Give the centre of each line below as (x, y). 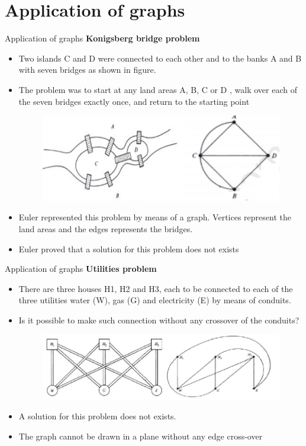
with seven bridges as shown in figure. (87, 70)
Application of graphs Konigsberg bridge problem (102, 38)
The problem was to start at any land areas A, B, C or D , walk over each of (158, 89)
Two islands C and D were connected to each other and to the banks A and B (160, 58)
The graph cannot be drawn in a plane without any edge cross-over (141, 436)
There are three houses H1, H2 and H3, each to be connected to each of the (156, 288)
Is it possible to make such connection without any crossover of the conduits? (159, 320)
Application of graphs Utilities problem (81, 269)
